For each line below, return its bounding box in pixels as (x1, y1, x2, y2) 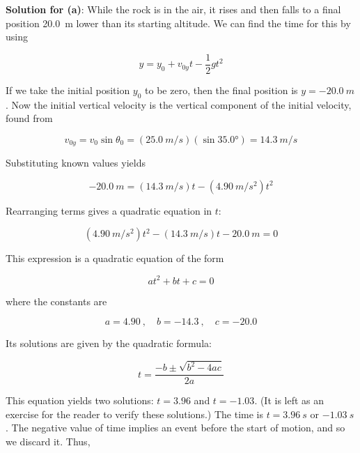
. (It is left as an (254, 393, 324, 408)
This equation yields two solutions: (6, 393, 154, 408)
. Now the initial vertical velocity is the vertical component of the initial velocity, (6, 97, 352, 112)
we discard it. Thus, (6, 433, 91, 448)
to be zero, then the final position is (145, 82, 298, 97)
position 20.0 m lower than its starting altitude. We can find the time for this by (6, 15, 351, 30)
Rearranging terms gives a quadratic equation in (6, 203, 212, 217)
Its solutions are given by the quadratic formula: (6, 336, 212, 351)
